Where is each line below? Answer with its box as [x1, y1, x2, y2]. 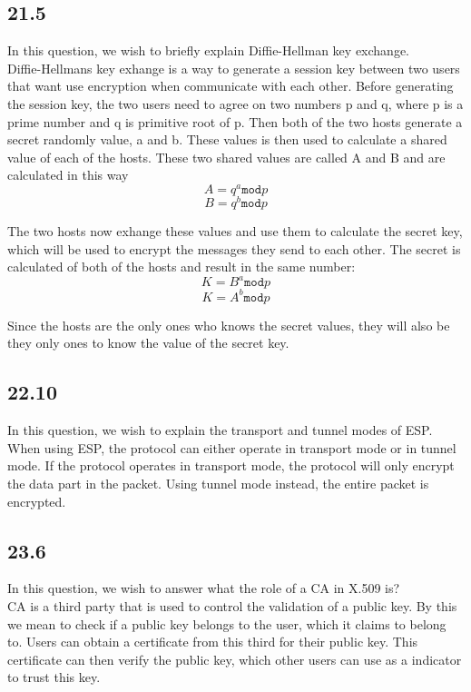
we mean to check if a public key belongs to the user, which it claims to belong [7, 614, 446, 633]
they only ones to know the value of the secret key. [7, 333, 289, 352]
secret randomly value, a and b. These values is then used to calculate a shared [7, 130, 447, 149]
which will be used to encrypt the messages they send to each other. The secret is [7, 239, 461, 258]
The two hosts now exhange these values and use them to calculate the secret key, [7, 222, 463, 241]
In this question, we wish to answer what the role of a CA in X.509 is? [7, 578, 400, 598]
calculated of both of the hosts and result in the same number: [7, 257, 356, 276]
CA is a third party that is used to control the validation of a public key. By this [7, 597, 457, 616]
